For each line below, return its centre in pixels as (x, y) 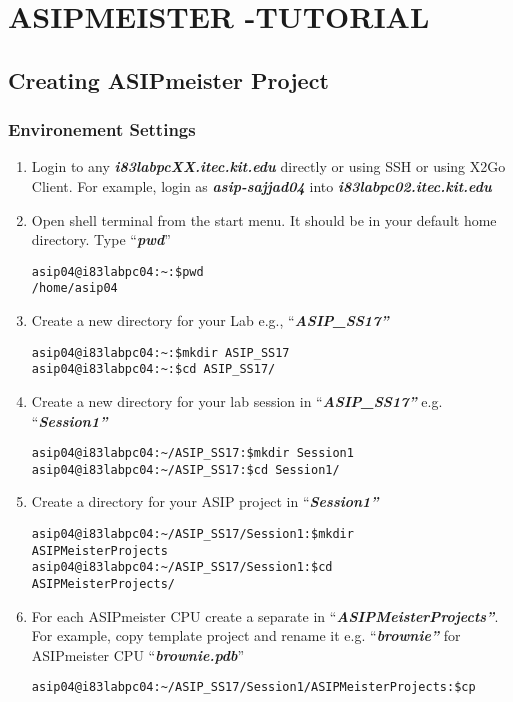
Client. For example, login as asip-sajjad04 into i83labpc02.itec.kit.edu (261, 185)
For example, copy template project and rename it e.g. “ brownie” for (246, 635)
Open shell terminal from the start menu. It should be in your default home (264, 219)
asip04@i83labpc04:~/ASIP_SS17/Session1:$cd (182, 567)
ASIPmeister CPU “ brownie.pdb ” (138, 654)
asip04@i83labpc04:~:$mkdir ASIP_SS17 (160, 352)
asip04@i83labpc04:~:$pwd (117, 271)
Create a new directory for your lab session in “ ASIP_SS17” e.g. (237, 400)
